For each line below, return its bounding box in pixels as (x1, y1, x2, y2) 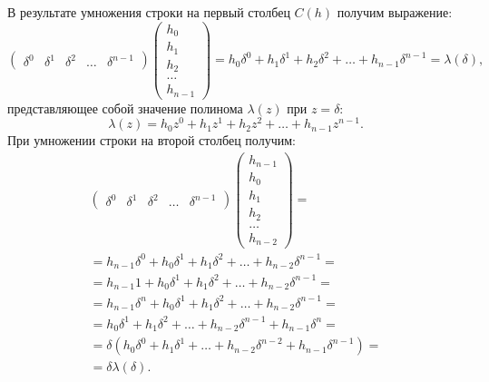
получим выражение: (337, 3, 453, 21)
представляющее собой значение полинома (7, 98, 243, 117)
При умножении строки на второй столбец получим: (7, 131, 296, 150)
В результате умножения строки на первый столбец (7, 3, 290, 21)
